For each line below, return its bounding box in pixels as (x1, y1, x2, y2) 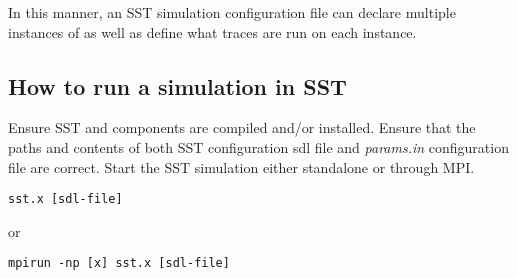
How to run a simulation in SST (8, 70, 347, 101)
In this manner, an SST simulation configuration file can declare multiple (8, 2, 456, 22)
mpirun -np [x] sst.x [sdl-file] (8, 256, 230, 271)
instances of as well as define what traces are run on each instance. (8, 21, 417, 42)
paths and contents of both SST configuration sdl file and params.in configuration (8, 136, 509, 157)
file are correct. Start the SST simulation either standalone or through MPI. (8, 156, 475, 177)
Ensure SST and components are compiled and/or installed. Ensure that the (8, 117, 476, 138)
